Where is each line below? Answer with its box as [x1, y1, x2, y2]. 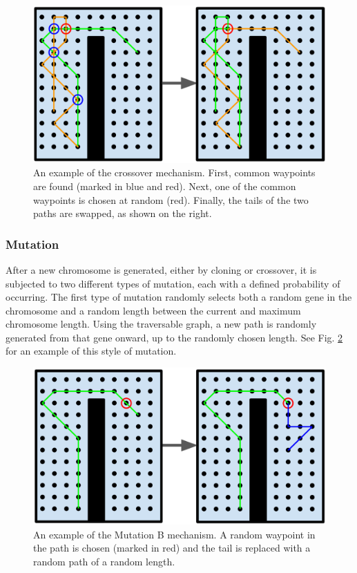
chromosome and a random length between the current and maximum [6, 303, 301, 317]
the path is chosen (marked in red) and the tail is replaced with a [33, 541, 311, 555]
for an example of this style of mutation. [6, 344, 177, 358]
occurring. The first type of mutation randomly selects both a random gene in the [6, 290, 352, 304]
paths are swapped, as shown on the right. [33, 206, 212, 220]
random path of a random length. [33, 554, 175, 568]
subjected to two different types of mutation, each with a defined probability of [6, 276, 340, 290]
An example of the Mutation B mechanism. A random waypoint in [33, 527, 316, 541]
